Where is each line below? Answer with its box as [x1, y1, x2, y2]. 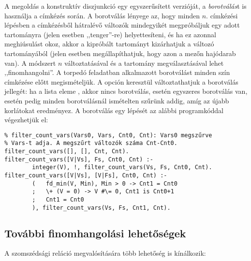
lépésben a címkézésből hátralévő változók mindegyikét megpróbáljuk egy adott [4, 20, 240, 30]
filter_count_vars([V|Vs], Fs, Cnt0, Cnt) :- [4, 156, 153, 163]
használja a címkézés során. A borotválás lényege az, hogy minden [4, 10, 200, 20]
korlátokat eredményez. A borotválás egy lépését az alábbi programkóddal [4, 105, 224, 115]
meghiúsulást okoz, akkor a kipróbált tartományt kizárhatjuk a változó [4, 39, 214, 49]
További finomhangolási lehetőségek [4, 225, 186, 240]
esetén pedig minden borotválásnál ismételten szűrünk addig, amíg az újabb [4, 95, 229, 105]
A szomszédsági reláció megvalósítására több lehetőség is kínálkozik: [4, 248, 206, 258]
